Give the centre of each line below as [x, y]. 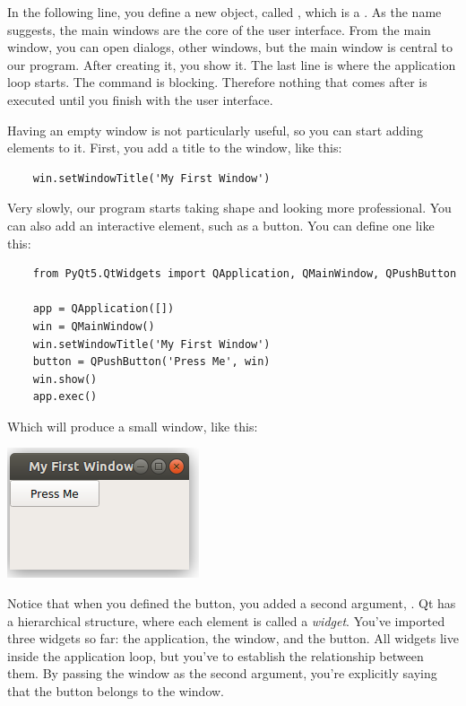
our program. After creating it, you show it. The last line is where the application [232, 64]
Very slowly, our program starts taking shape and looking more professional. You [229, 208]
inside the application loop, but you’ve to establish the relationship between [216, 655]
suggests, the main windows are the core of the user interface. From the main [219, 29]
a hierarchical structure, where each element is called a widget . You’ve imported [226, 620]
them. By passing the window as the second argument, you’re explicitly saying [222, 673]
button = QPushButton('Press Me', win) [151, 362]
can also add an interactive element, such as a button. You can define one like [221, 225]
